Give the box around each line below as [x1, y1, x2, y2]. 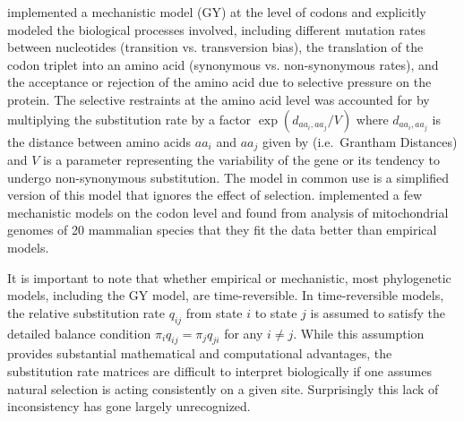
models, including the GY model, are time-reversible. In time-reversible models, [7, 286, 444, 305]
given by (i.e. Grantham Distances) [262, 132, 458, 150]
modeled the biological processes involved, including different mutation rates [7, 20, 426, 39]
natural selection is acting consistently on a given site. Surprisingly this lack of [7, 379, 439, 398]
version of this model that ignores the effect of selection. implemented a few [7, 185, 423, 204]
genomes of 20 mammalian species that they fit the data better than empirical [7, 220, 437, 239]
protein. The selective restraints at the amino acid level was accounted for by [7, 90, 430, 108]
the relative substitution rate [7, 303, 166, 322]
